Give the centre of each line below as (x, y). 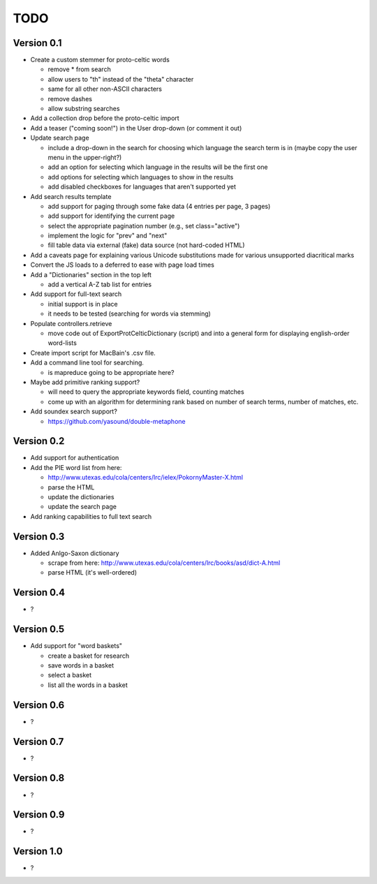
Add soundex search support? (74, 411)
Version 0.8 (39, 778)
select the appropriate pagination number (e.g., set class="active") (144, 226)
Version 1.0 (38, 852)
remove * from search (79, 69)
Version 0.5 (39, 629)
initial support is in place (83, 304)
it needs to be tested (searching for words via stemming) (129, 314)
